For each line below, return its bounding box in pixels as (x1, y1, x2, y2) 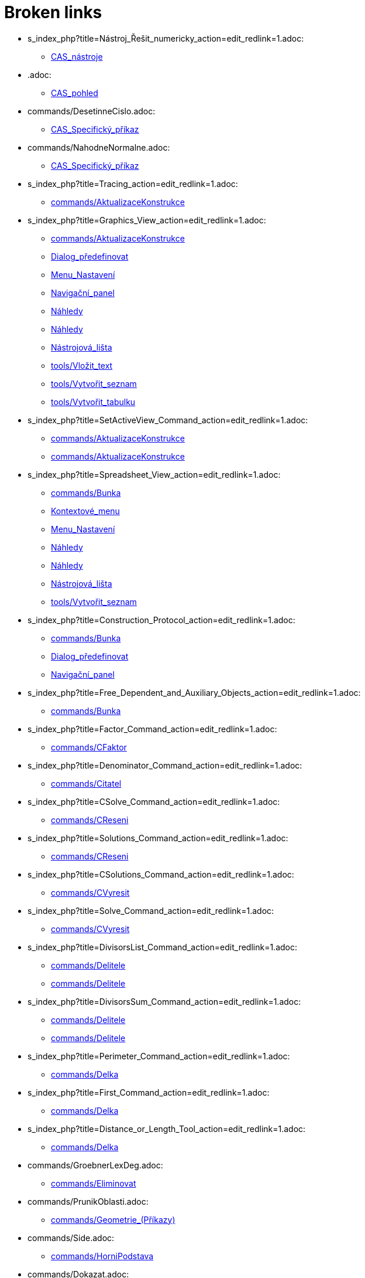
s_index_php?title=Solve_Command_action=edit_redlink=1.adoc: (27, 905, 274, 916)
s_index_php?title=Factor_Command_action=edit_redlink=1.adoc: (27, 723, 277, 734)
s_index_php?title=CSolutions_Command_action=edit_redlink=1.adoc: (27, 869, 294, 879)
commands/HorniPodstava (51, 1250, 154, 1261)
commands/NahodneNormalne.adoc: (27, 142, 170, 152)
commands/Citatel (51, 778, 122, 788)
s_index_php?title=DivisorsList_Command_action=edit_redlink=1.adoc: (27, 941, 297, 952)
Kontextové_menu (51, 505, 120, 516)
